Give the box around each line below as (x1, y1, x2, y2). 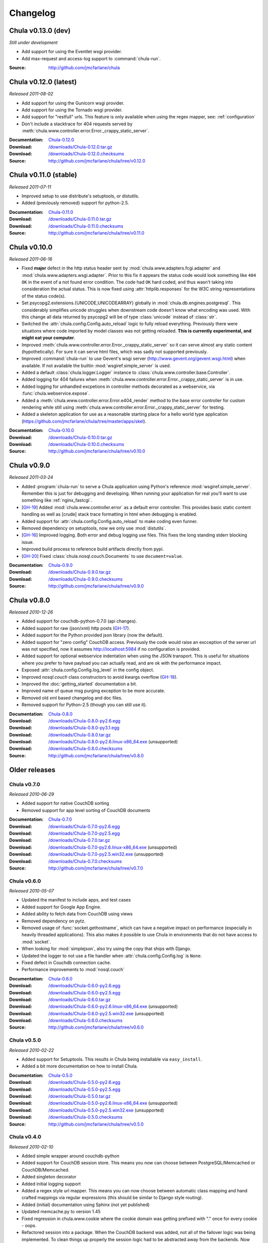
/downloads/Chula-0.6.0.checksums (48, 1017, 123, 1024)
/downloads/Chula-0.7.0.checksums (48, 858, 122, 864)
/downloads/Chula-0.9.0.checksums (48, 576, 123, 582)
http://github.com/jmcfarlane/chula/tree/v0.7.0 (48, 865, 143, 871)
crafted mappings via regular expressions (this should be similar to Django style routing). (21, 1195, 203, 1201)
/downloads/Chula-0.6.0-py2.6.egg (48, 982, 121, 989)
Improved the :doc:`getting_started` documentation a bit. (21, 681, 137, 687)
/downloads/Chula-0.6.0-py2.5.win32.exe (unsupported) (48, 1010, 164, 1016)
